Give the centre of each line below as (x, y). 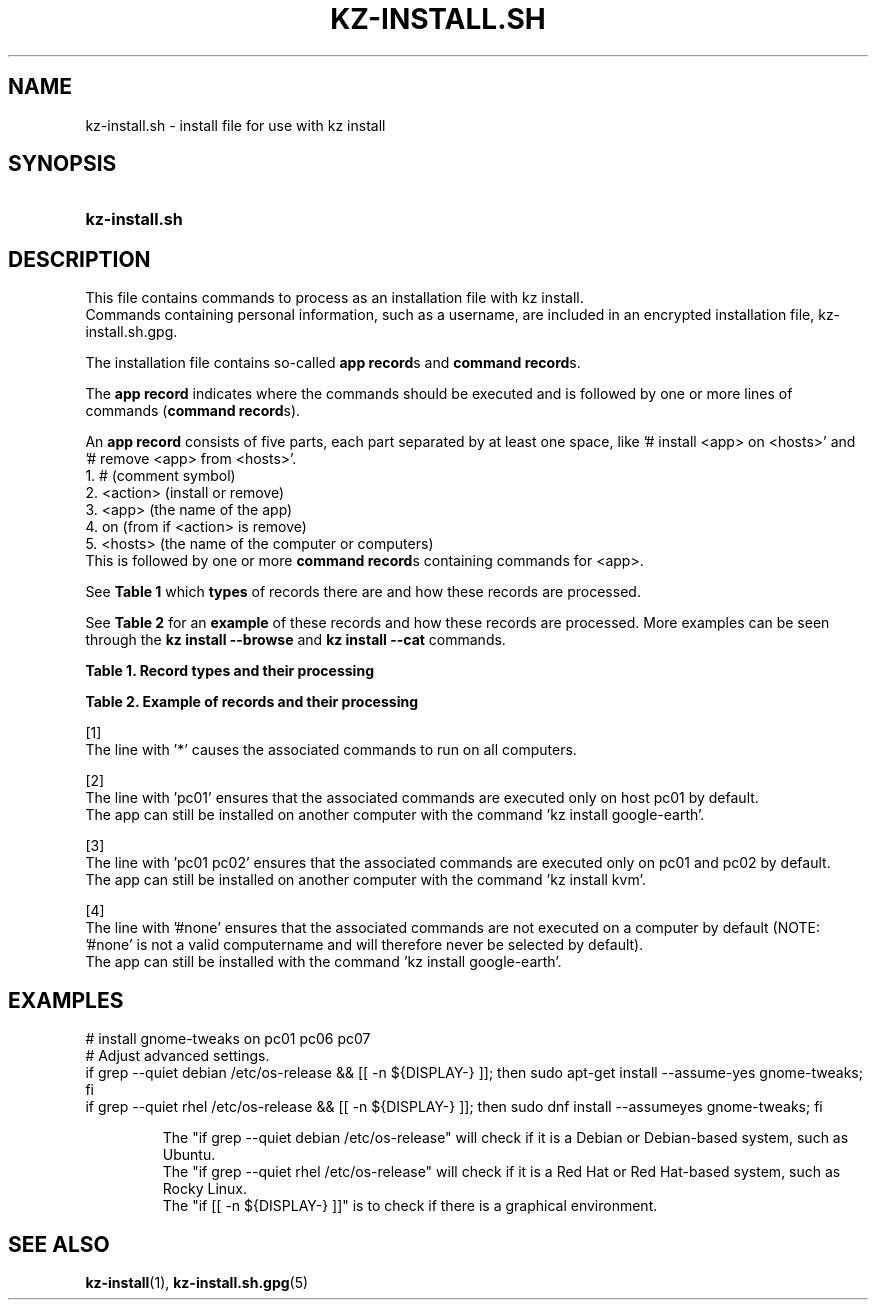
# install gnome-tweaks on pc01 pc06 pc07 (228, 1039)
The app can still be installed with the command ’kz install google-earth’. (323, 962)
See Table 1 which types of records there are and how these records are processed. (363, 592)
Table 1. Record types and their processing (229, 671)
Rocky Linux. (205, 1189)
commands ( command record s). (193, 411)
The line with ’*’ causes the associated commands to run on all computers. (331, 750)
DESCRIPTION (79, 259)
